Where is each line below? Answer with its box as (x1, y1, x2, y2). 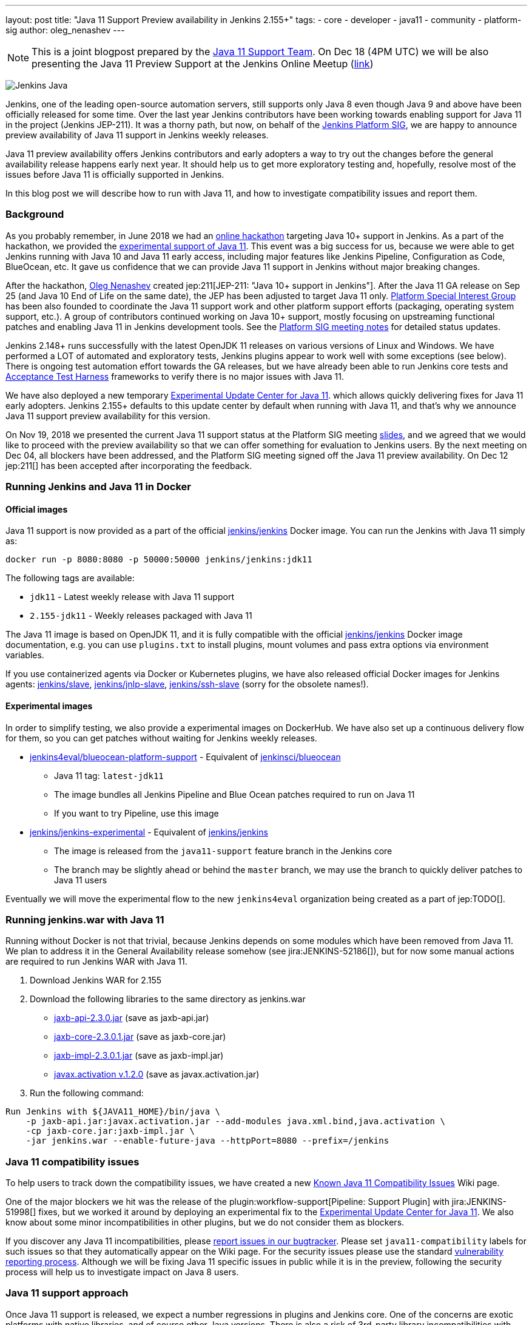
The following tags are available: (5, 573, 135, 584)
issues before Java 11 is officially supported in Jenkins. (5, 169, 224, 180)
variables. (5, 650, 44, 661)
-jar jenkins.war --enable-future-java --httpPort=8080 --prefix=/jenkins (25, 1136, 389, 1146)
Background (5, 208, 64, 221)
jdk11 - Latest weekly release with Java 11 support (30, 592, 234, 602)
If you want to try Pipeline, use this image (54, 807, 219, 818)
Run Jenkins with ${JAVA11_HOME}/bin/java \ (5, 1107, 221, 1117)
